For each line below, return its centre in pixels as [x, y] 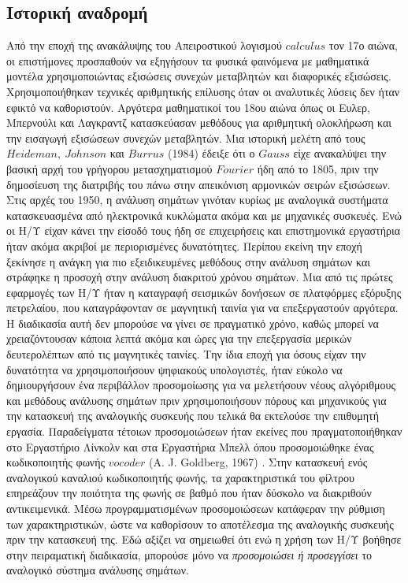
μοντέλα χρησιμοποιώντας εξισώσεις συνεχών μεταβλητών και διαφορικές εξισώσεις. [199, 76]
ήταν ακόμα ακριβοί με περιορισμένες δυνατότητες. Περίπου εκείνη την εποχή [184, 245]
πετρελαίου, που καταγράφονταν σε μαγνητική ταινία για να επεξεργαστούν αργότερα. [202, 308]
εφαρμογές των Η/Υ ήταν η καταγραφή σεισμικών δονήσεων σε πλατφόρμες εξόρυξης [204, 292]
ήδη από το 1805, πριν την [318, 168]
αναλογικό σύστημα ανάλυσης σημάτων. [98, 570]
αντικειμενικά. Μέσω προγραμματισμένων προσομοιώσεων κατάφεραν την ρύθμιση [196, 509]
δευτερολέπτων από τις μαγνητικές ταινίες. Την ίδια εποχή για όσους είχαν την [186, 354]
